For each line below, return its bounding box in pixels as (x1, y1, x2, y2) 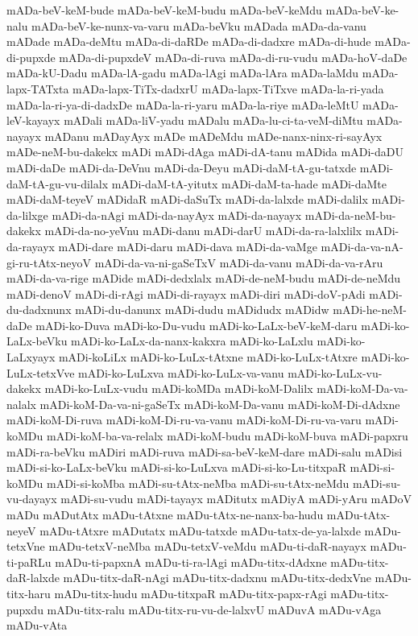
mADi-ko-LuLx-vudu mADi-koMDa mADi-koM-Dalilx (44, 380, 313, 397)
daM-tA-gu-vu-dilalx (6, 175, 109, 192)
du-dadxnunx (6, 301, 72, 318)
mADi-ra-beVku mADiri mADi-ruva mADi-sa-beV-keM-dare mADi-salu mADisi (6, 443, 403, 460)
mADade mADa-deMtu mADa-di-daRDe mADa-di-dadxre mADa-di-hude (6, 33, 371, 50)
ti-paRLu (6, 553, 52, 570)
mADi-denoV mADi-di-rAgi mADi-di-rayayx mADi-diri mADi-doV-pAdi (6, 285, 366, 302)
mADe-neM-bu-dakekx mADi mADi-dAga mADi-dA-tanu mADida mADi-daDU (6, 143, 404, 160)
